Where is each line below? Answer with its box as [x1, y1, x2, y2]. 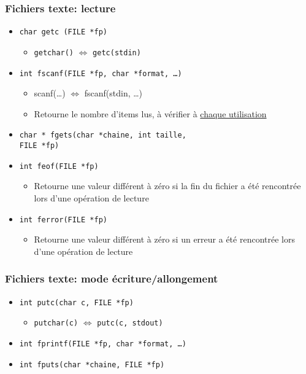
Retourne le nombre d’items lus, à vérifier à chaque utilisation [34, 107, 267, 120]
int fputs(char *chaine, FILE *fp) [19, 360, 165, 369]
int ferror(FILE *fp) [19, 215, 107, 224]
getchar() [34, 48, 74, 57]
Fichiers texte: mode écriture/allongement [5, 271, 218, 286]
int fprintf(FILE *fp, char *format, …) [19, 339, 186, 348]
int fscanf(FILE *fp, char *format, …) [19, 69, 182, 78]
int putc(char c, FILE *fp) [19, 298, 134, 307]
